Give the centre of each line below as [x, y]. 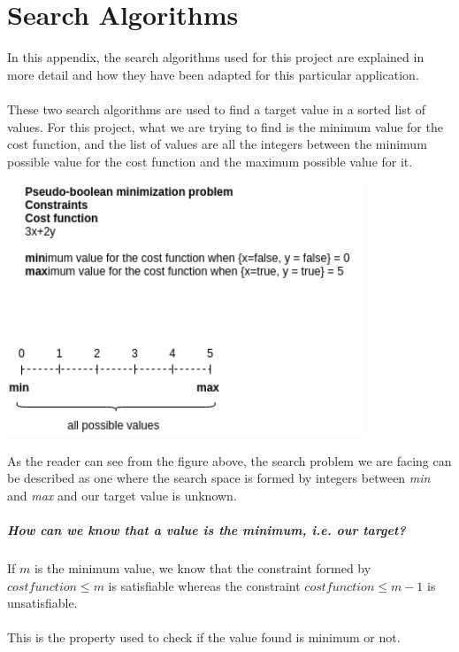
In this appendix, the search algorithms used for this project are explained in [216, 57]
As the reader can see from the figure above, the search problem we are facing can [229, 460]
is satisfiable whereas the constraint [204, 585]
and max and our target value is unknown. [122, 495]
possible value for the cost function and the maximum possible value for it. [210, 161]
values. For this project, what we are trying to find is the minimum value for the [225, 126]
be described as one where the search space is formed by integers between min [219, 478]
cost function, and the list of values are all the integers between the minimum [217, 144]
